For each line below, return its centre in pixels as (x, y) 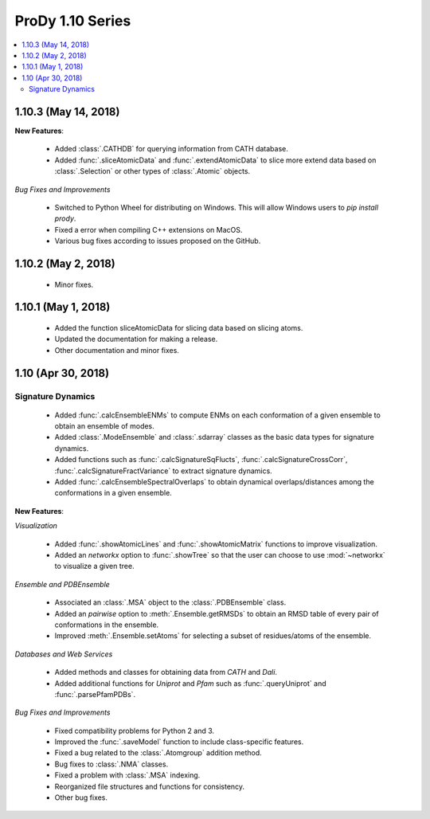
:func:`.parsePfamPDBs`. (95, 694)
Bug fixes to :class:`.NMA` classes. (111, 764)
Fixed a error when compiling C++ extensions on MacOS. (149, 229)
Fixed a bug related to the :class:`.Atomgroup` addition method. (158, 753)
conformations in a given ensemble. (113, 493)
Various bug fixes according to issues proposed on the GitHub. (158, 241)
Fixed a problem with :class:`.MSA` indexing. (127, 775)
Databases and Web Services (64, 654)
